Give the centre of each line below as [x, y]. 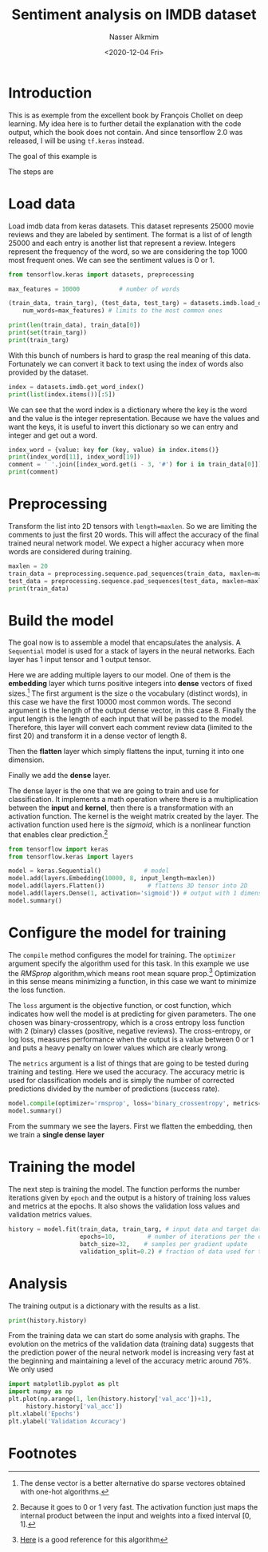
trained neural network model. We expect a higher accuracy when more [126, 543]
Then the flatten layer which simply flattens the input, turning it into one [126, 752]
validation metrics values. [50, 1215]
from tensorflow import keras [59, 849]
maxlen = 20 [28, 566]
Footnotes [43, 1453]
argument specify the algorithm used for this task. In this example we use [129, 963]
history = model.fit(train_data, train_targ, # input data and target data [137, 1229]
